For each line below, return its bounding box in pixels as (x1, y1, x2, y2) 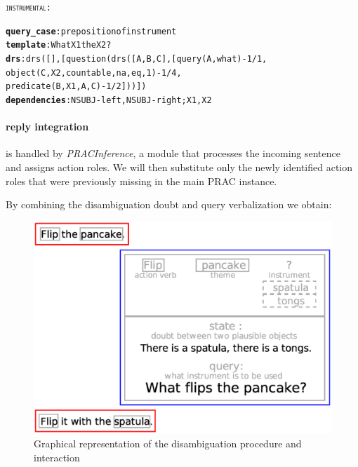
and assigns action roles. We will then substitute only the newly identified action (6, 159, 353, 174)
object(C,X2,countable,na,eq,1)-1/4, (6, 67, 182, 78)
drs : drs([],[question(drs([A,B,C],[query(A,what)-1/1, (6, 53, 267, 64)
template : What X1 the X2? (6, 40, 112, 50)
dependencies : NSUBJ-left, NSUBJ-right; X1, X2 (6, 95, 212, 105)
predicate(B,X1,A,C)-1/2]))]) (6, 81, 147, 92)
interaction (34, 449, 80, 464)
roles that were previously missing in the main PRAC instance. (6, 173, 277, 188)
